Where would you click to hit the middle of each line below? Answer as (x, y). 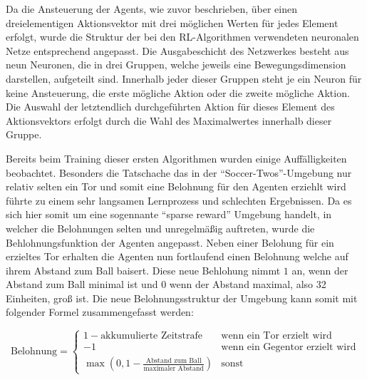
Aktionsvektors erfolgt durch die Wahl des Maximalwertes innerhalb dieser (169, 120)
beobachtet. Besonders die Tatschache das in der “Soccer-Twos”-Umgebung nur (179, 172)
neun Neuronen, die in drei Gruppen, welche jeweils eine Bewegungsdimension (176, 65)
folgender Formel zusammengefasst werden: (100, 312)
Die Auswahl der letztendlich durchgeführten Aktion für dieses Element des (170, 107)
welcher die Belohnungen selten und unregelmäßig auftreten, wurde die (160, 228)
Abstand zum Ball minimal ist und (82, 284)
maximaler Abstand (174, 368)
